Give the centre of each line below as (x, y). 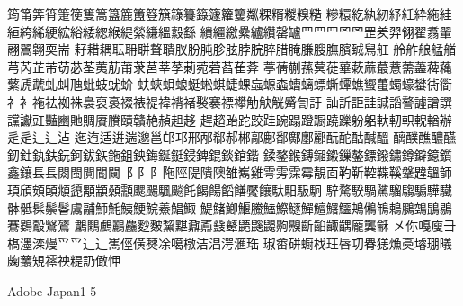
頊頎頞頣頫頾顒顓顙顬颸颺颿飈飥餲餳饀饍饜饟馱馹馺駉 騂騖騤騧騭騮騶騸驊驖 (230, 189)
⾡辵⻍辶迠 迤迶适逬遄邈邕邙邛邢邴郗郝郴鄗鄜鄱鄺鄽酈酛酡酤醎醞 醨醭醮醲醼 (232, 137)
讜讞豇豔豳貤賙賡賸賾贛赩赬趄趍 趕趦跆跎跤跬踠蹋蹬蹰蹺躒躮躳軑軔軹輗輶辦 (230, 119)
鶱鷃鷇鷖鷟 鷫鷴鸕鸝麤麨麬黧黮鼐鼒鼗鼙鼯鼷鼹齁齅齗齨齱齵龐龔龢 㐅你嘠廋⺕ (232, 225)
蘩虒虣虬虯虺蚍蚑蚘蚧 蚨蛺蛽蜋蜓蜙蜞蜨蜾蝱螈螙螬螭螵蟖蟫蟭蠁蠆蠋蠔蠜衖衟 (230, 84)
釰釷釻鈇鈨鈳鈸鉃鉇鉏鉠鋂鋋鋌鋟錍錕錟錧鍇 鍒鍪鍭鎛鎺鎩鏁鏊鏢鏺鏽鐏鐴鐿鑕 (230, 154)
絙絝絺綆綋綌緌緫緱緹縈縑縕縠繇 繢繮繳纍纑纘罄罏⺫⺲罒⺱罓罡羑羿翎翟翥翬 (230, 31)
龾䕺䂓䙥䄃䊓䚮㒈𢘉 (64, 261)
